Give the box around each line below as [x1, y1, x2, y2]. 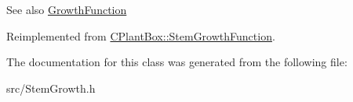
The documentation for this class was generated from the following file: [6, 54, 348, 70]
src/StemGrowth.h [6, 79, 96, 96]
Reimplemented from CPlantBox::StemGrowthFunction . [6, 27, 275, 44]
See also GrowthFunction [6, 2, 127, 17]
